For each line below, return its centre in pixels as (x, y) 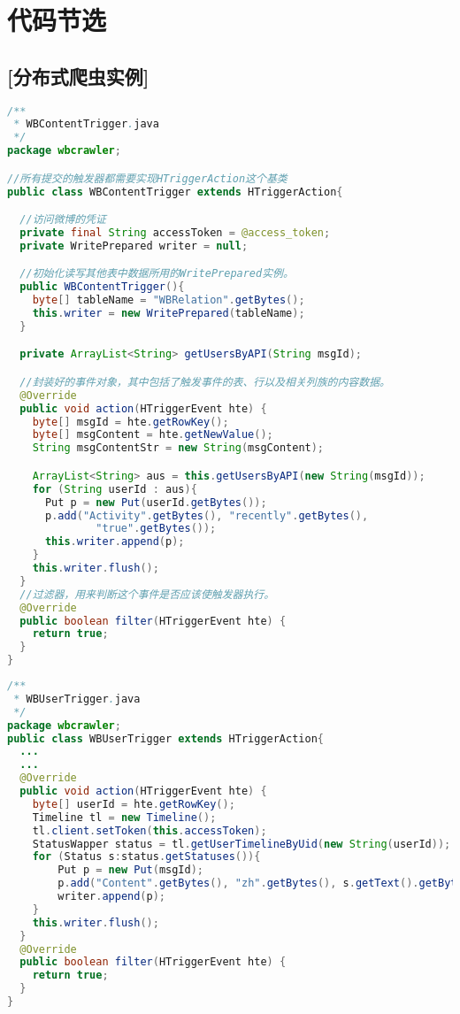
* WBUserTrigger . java (77, 699)
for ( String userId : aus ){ (115, 489)
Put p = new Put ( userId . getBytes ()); (156, 502)
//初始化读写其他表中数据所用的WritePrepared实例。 (157, 274)
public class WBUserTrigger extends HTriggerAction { (165, 738)
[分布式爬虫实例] (78, 76)
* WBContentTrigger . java (86, 124)
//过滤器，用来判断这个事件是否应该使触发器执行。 (147, 594)
